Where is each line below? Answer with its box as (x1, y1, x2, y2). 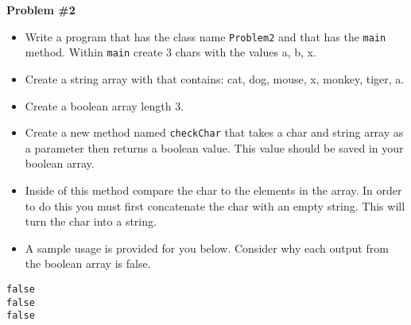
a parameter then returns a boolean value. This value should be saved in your (25, 139, 404, 156)
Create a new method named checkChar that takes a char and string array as (25, 124, 404, 141)
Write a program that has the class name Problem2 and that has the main (25, 28, 386, 44)
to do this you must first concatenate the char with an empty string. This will (25, 197, 405, 214)
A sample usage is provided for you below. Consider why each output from (25, 239, 389, 256)
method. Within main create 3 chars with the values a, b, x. (25, 44, 316, 60)
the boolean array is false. (25, 255, 151, 272)
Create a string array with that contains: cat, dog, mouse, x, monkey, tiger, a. (25, 70, 405, 87)
